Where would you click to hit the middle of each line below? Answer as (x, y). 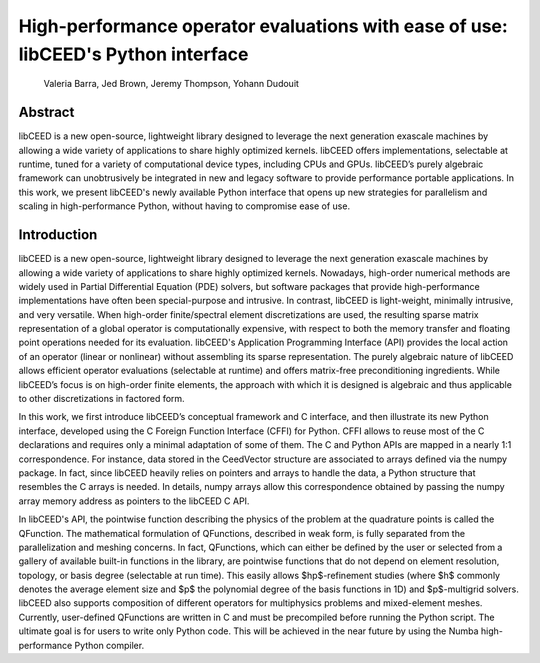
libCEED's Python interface (133, 54)
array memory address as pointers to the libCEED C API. (134, 501)
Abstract (46, 112)
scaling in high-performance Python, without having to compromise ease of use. (184, 206)
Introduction (58, 235)
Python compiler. (109, 645)
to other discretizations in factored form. (101, 399)
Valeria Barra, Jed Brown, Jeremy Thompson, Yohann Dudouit (171, 84)
